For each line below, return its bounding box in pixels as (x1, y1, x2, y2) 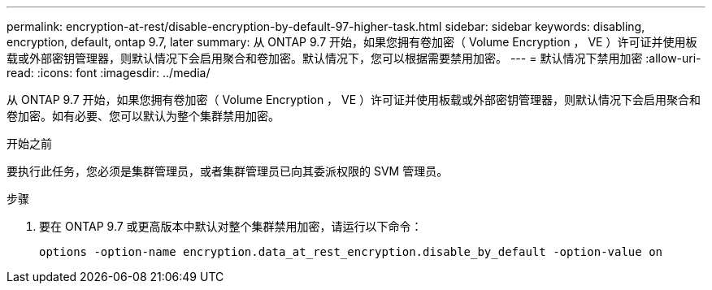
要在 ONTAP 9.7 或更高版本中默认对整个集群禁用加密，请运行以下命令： (39, 219, 423, 233)
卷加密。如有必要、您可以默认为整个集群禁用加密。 (7, 109, 280, 123)
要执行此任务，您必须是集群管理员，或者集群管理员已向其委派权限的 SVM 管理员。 (7, 164, 449, 178)
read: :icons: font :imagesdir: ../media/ (7, 66, 211, 80)
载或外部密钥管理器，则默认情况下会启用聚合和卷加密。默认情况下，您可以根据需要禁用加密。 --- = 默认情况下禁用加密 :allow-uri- (7, 51, 701, 65)
